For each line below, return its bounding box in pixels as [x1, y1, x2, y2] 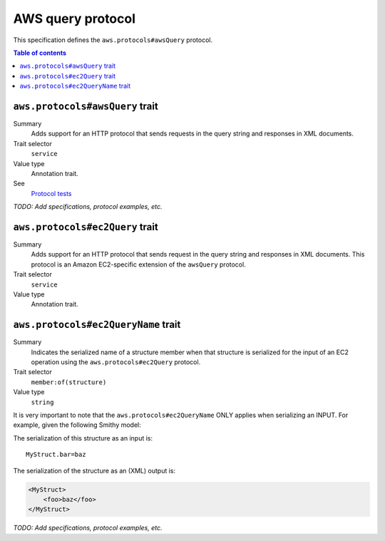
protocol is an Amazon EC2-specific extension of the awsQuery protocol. [31, 260, 246, 269]
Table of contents [13, 48, 67, 57]
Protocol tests [31, 189, 72, 197]
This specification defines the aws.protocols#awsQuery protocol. [13, 36, 213, 44]
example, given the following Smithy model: [13, 421, 142, 429]
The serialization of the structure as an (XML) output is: [13, 466, 176, 475]
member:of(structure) [31, 378, 107, 386]
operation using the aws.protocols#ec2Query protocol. [31, 358, 201, 366]
